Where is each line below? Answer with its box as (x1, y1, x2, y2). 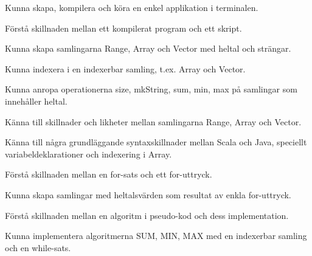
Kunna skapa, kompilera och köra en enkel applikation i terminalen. (5, 1, 258, 13)
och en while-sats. (5, 241, 71, 254)
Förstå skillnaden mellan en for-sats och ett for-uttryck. (5, 168, 212, 181)
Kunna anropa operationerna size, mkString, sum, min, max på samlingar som (5, 83, 297, 95)
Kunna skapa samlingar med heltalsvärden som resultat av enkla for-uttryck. (5, 188, 291, 201)
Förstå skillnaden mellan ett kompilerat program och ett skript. (5, 21, 242, 34)
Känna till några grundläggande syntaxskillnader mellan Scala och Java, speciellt (5, 136, 307, 148)
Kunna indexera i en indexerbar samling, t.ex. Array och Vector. (5, 62, 246, 75)
